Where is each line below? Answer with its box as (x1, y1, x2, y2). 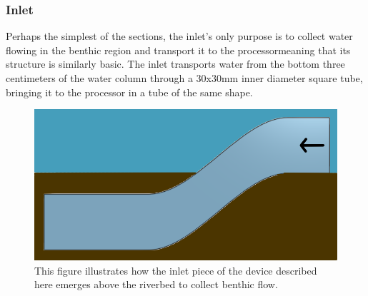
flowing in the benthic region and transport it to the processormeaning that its (6, 42, 351, 57)
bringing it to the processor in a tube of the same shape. (6, 84, 253, 99)
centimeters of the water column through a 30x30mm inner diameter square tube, (6, 71, 363, 85)
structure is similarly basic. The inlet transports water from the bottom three (6, 56, 345, 71)
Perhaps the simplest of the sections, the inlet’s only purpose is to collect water (6, 29, 353, 44)
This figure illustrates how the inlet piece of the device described (34, 262, 317, 277)
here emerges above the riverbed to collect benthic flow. (34, 277, 278, 292)
